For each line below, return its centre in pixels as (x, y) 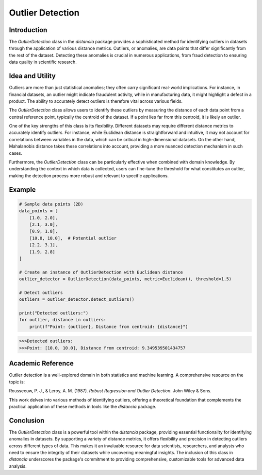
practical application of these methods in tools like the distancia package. (83, 406)
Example (22, 190)
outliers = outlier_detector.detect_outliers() (77, 300)
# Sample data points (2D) (51, 204)
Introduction (28, 30)
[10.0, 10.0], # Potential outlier (73, 238)
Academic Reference (41, 363)
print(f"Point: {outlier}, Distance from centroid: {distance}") (109, 327)
